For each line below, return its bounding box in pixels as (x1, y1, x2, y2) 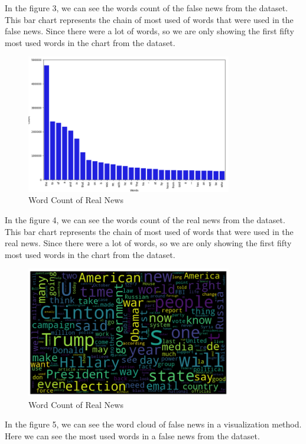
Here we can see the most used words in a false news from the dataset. (5, 430, 260, 442)
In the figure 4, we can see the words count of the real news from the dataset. (5, 214, 285, 226)
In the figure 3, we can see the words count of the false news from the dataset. (5, 2, 288, 14)
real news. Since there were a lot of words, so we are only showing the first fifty (5, 237, 292, 249)
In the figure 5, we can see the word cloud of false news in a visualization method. (5, 418, 302, 430)
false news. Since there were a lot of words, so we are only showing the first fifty (5, 25, 294, 37)
